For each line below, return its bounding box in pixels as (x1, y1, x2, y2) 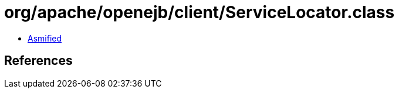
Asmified (28, 33, 62, 43)
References (4, 53, 73, 68)
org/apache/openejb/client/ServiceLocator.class (4, 2, 395, 22)
